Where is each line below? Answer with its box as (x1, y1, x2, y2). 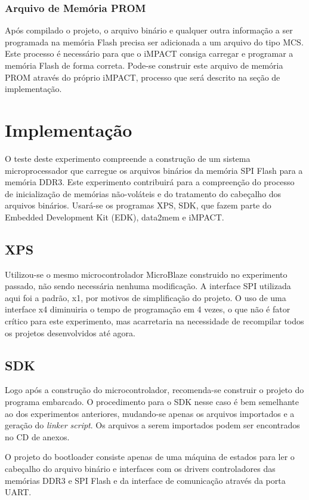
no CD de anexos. (5, 430, 70, 443)
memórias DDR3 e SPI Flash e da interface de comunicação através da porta (5, 474, 286, 486)
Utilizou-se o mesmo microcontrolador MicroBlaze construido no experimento (5, 268, 288, 280)
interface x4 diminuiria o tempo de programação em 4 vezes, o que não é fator (5, 303, 291, 315)
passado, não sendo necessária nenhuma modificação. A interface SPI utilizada (5, 280, 291, 292)
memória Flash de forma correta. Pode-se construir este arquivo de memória (5, 59, 283, 71)
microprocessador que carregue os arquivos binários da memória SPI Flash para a (5, 164, 303, 176)
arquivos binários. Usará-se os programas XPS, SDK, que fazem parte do (5, 199, 271, 211)
